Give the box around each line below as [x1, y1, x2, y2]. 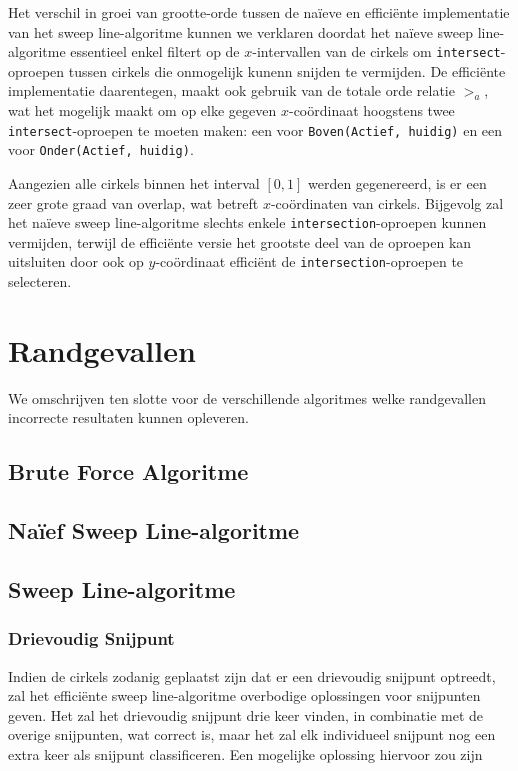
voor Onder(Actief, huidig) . [8, 139, 194, 160]
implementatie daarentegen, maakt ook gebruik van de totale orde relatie [8, 80, 455, 101]
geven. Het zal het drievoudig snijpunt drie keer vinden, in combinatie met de [8, 704, 484, 725]
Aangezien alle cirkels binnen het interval [8, 172, 260, 193]
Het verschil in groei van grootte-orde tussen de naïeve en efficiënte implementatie [8, 2, 510, 22]
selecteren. [8, 271, 72, 292]
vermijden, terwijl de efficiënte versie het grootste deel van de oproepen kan [8, 231, 472, 252]
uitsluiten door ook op [8, 251, 144, 272]
